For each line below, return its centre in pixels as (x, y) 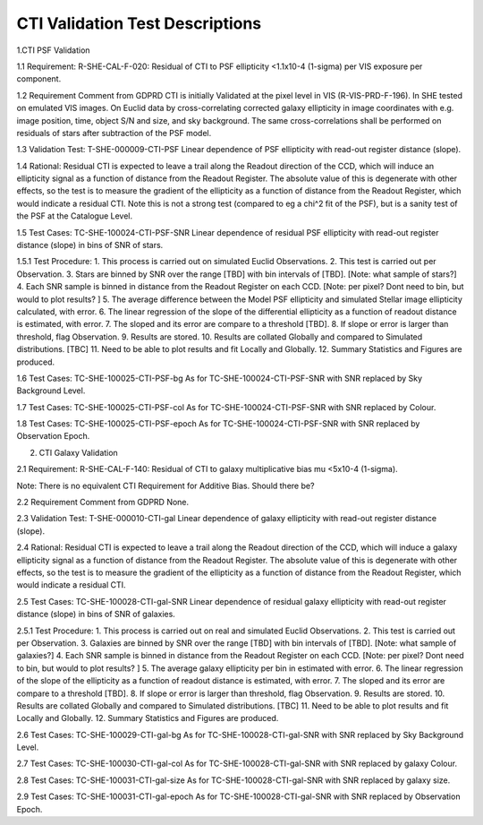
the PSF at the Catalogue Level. (75, 216)
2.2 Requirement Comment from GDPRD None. (103, 503)
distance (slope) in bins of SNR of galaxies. (96, 614)
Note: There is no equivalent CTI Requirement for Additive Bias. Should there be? (165, 486)
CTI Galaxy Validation (78, 452)
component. (39, 79)
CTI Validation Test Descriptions (139, 23)
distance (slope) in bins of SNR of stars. (90, 245)
